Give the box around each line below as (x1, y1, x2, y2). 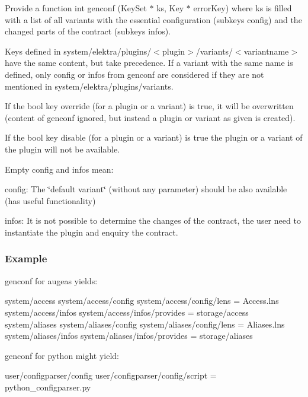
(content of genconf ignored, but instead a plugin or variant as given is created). (5, 111, 296, 123)
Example (5, 251, 47, 266)
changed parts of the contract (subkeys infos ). (5, 25, 171, 37)
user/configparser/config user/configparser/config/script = (5, 369, 217, 382)
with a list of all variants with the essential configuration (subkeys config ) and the (5, 13, 302, 26)
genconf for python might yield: (5, 349, 119, 361)
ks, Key (156, 2, 184, 14)
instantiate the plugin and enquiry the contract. (5, 226, 178, 238)
